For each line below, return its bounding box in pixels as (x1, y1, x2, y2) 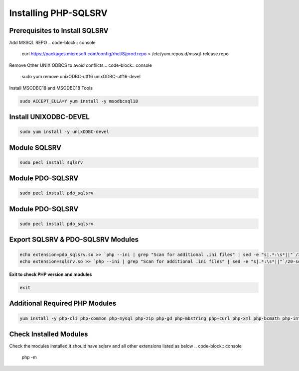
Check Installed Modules (9, 330, 88, 338)
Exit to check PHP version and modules (9, 271, 92, 277)
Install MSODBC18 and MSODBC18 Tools (9, 85, 93, 91)
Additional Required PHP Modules (9, 299, 117, 308)
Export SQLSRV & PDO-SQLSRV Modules (9, 236, 139, 244)
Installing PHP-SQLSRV (9, 7, 108, 18)
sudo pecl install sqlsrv (19, 159, 83, 165)
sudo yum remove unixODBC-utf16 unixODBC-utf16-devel (21, 74, 141, 80)
